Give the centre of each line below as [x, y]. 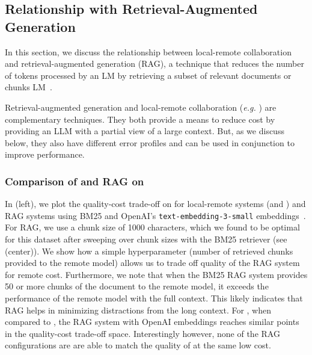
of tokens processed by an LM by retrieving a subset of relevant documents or [148, 75]
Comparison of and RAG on [75, 181]
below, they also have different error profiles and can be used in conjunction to [150, 142]
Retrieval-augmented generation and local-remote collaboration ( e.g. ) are [141, 107]
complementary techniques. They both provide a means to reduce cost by [140, 119]
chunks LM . [29, 87]
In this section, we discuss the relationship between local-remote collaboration [148, 51]
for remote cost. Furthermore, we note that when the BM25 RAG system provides [156, 274]
